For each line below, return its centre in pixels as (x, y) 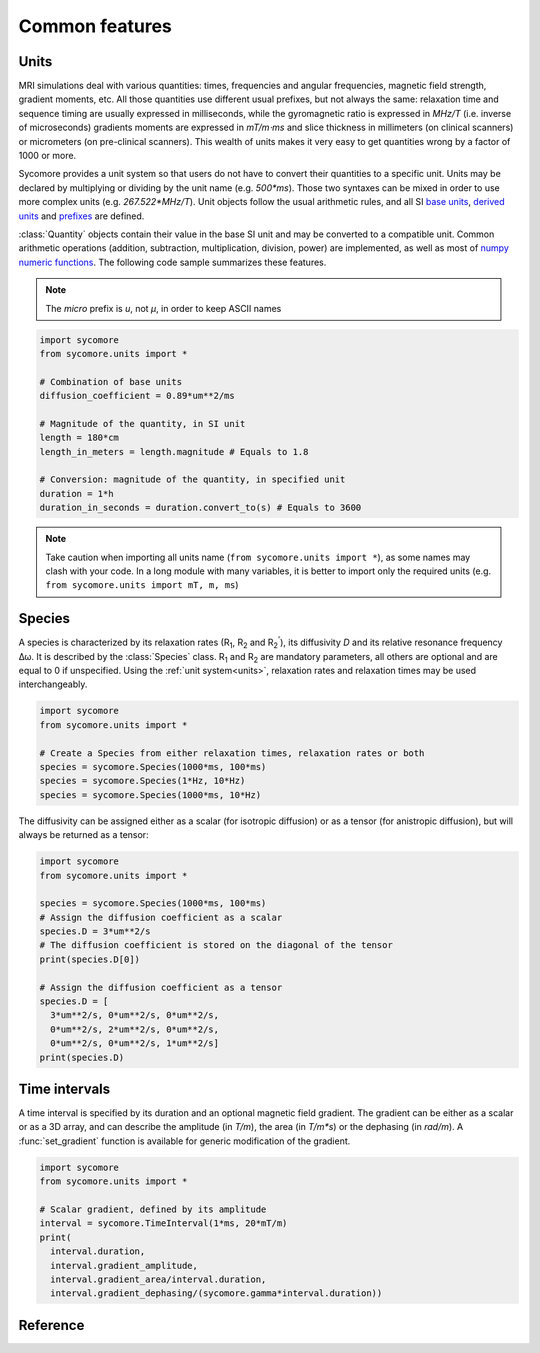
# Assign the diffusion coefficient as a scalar (161, 917)
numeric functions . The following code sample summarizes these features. (172, 262)
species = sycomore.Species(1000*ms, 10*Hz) (150, 794)
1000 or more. (47, 156)
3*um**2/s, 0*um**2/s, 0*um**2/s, (135, 1015)
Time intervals (64, 1089)
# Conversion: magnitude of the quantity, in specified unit (192, 479)
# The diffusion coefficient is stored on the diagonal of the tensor (216, 945)
